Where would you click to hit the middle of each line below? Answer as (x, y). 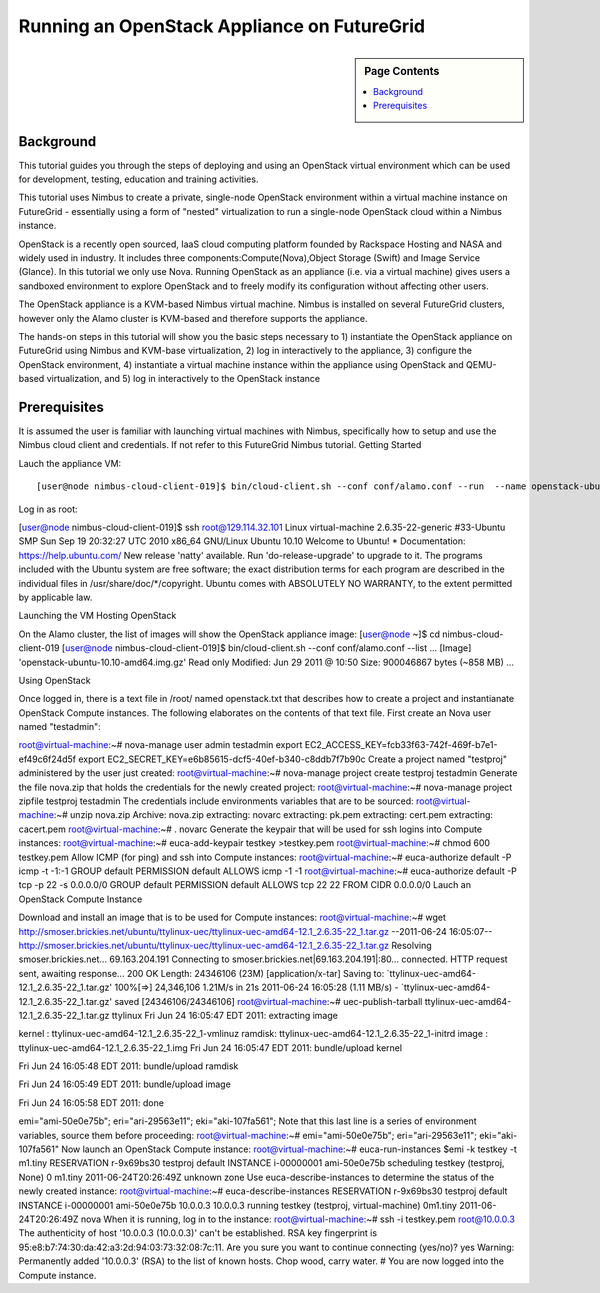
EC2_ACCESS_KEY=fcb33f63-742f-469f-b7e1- (401, 745)
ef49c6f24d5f (47, 759)
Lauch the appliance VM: (70, 463)
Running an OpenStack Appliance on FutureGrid (221, 26)
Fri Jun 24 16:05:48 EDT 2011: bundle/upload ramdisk (128, 1066)
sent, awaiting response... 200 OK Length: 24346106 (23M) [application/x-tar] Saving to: (201, 973)
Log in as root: (48, 509)
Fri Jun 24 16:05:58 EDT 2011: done (91, 1102)
